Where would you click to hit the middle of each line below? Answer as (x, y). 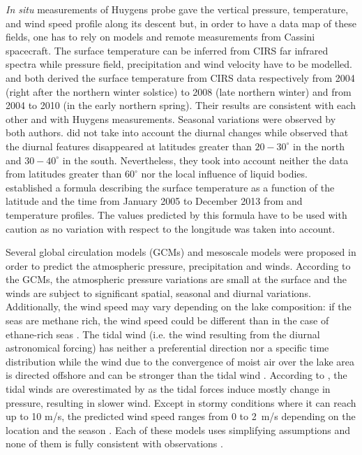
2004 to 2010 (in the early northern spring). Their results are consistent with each (181, 105)
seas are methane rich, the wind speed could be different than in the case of (167, 320)
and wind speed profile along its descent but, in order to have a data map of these (181, 23)
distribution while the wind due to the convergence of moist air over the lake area (180, 361)
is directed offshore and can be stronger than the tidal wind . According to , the (176, 375)
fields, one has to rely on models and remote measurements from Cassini (160, 37)
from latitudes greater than (64, 174)
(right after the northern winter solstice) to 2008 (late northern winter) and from (179, 91)
